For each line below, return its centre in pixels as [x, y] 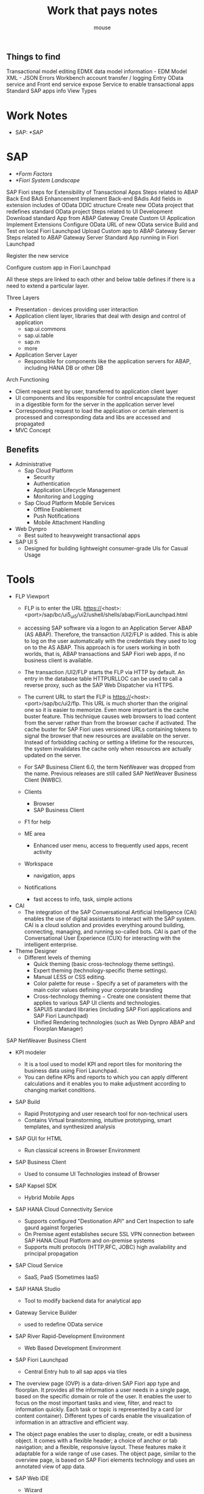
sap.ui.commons [45, 329]
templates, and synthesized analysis [70, 1126]
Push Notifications [56, 516]
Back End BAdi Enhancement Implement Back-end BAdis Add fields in [94, 199]
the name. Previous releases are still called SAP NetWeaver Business [111, 773]
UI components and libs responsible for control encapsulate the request [105, 398]
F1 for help [37, 822]
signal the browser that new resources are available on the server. [107, 736]
